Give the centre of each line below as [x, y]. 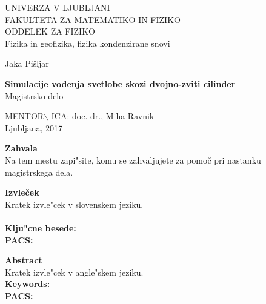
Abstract [24, 260]
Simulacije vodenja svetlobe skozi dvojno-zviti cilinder [120, 83]
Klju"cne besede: [41, 227]
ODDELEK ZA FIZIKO [50, 31]
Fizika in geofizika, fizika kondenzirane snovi [88, 43]
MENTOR [25, 116]
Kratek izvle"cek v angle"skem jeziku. [74, 272]
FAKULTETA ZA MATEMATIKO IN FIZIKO [93, 19]
